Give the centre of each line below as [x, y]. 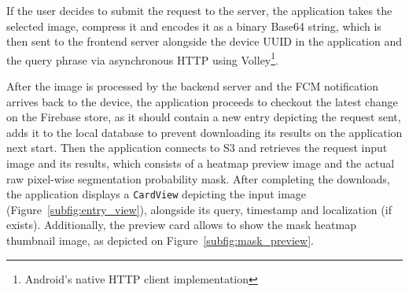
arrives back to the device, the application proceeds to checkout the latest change [202, 101]
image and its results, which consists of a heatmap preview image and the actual [201, 163]
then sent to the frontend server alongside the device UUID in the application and [204, 41]
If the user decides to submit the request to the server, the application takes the [199, 10]
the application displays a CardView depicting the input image [157, 194]
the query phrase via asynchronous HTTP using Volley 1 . [143, 58]
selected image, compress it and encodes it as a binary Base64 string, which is [194, 26]
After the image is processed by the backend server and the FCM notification [193, 86]
